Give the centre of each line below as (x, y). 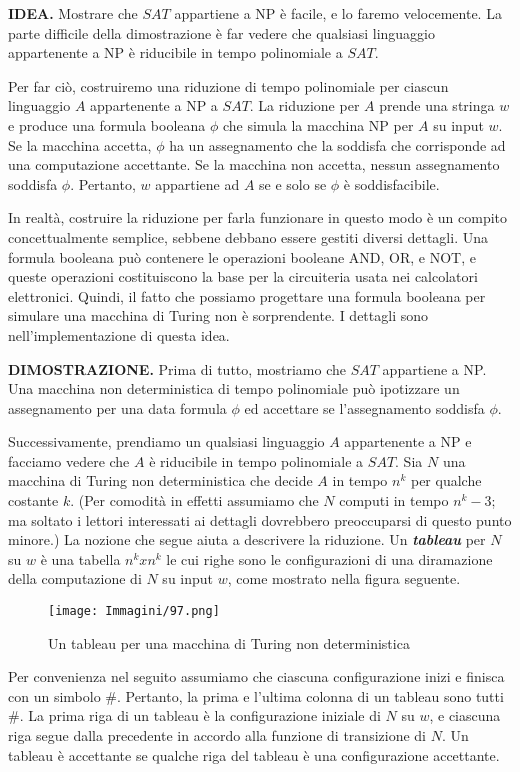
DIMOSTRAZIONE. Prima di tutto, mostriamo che (177, 368)
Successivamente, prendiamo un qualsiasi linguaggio (166, 441)
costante (33, 500)
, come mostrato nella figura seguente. (344, 578)
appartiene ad (197, 183)
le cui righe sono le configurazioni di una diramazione (329, 558)
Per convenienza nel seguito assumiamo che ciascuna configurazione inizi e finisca (256, 676)
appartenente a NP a (154, 105)
